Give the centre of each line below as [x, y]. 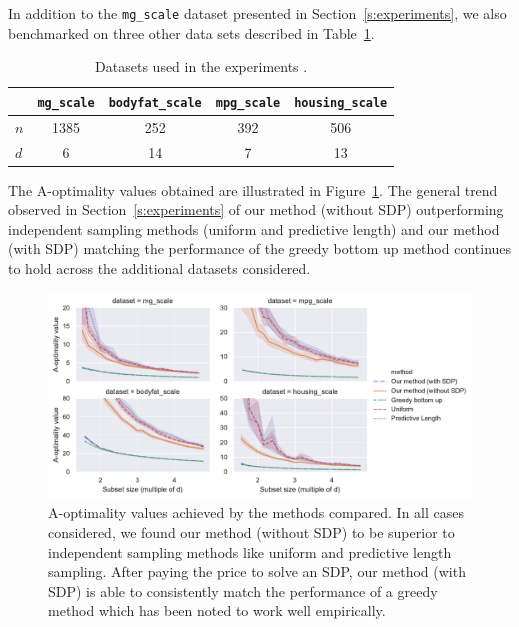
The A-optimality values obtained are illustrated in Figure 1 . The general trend [253, 189]
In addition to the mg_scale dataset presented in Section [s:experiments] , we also [257, 13]
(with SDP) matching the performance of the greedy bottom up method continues [260, 248]
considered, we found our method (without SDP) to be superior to [251, 532]
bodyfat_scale [155, 102]
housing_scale [341, 102]
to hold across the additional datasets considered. [159, 268]
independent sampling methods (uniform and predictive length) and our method [254, 228]
